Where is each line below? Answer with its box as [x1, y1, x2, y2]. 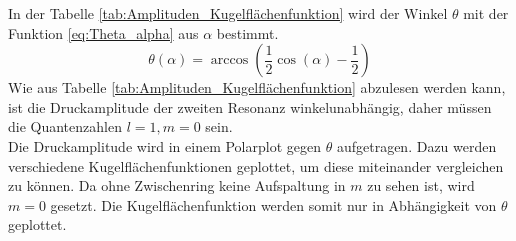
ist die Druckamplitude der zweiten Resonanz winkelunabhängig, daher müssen [8, 96, 492, 117]
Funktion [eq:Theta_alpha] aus [8, 22, 199, 43]
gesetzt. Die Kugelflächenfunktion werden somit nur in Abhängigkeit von [50, 194, 497, 215]
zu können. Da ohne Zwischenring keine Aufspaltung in [8, 175, 346, 196]
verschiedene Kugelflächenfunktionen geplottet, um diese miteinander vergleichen [8, 155, 504, 176]
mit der [463, 3, 509, 23]
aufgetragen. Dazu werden [336, 135, 497, 156]
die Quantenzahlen [8, 116, 122, 137]
